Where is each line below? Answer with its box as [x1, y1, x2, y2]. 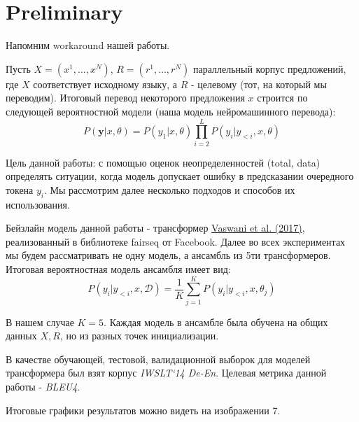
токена [6, 182, 34, 197]
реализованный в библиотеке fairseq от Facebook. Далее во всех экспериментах [6, 234, 346, 248]
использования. [6, 197, 70, 211]
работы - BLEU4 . [6, 379, 80, 394]
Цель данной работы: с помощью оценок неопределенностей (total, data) [6, 155, 321, 169]
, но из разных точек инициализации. [59, 328, 219, 343]
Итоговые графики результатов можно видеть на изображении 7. [6, 402, 281, 417]
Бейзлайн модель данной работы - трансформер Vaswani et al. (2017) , [6, 220, 305, 235]
